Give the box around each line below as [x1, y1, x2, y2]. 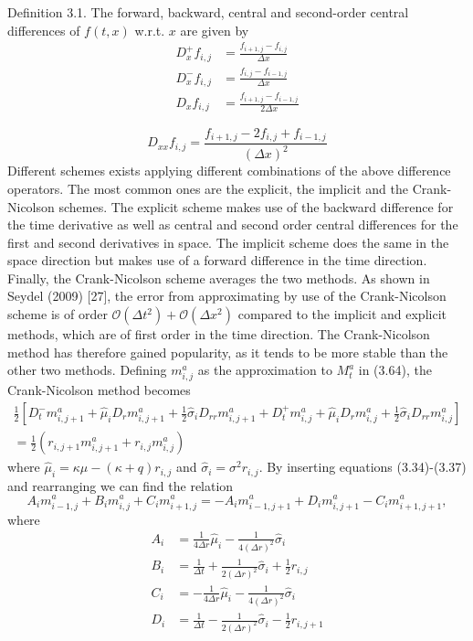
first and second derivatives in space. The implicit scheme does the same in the [7, 232, 449, 251]
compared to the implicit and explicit [237, 304, 447, 324]
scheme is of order [7, 304, 108, 324]
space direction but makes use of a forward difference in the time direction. [7, 251, 427, 270]
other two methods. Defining [7, 360, 167, 379]
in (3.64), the [358, 360, 432, 379]
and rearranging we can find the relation [7, 475, 234, 495]
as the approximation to [197, 360, 332, 379]
